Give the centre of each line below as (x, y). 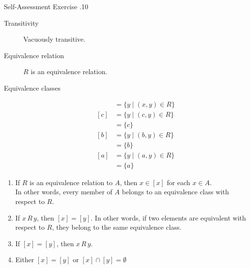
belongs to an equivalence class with (175, 192)
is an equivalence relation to (71, 182)
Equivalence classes (32, 87)
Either (25, 260)
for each (179, 182)
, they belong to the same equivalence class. (117, 227)
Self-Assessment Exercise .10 (46, 6)
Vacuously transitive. (55, 39)
